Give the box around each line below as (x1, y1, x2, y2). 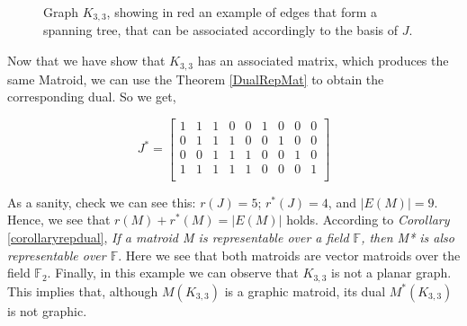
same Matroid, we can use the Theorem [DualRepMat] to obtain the (7, 69, 384, 88)
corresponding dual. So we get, (7, 87, 176, 106)
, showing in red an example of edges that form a (106, 3, 378, 21)
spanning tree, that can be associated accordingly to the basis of (43, 21, 399, 40)
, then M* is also (361, 228, 454, 247)
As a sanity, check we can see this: (7, 192, 196, 211)
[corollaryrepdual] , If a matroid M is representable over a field (7, 228, 349, 247)
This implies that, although (7, 281, 158, 300)
